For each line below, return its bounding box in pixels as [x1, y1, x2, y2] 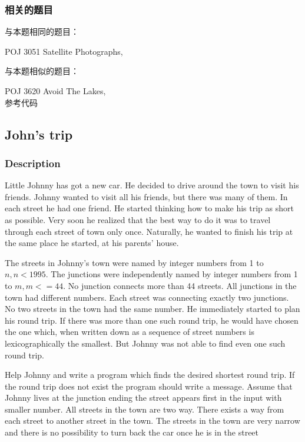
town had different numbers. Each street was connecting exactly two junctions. [5, 291, 289, 303]
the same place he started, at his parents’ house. [5, 237, 179, 249]
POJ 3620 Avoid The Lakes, [5, 85, 106, 97]
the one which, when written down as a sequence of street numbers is [5, 325, 254, 338]
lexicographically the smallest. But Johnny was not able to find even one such [5, 337, 286, 349]
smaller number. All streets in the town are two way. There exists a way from [5, 403, 284, 415]
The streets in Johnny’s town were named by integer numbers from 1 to [5, 256, 264, 268]
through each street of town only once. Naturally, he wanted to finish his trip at [5, 225, 293, 237]
